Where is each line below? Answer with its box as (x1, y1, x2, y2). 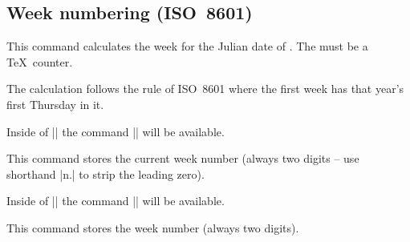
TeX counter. (6, 53, 73, 70)
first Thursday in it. (6, 95, 104, 112)
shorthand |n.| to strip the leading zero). (6, 165, 205, 182)
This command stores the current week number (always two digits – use (6, 150, 359, 167)
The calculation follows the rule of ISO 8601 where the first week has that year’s (6, 80, 404, 97)
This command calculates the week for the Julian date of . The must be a (6, 38, 368, 54)
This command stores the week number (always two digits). (6, 219, 299, 236)
